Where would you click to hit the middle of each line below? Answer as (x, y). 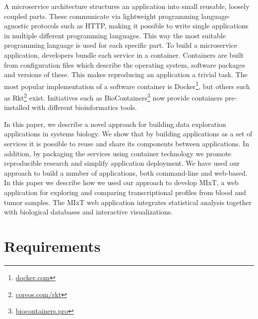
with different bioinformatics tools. (84, 107)
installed (17, 107)
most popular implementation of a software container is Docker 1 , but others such (127, 85)
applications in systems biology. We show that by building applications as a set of (128, 134)
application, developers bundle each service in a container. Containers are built (124, 54)
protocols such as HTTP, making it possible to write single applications (140, 26)
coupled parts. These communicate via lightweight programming (102, 16)
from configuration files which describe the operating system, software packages (125, 64)
